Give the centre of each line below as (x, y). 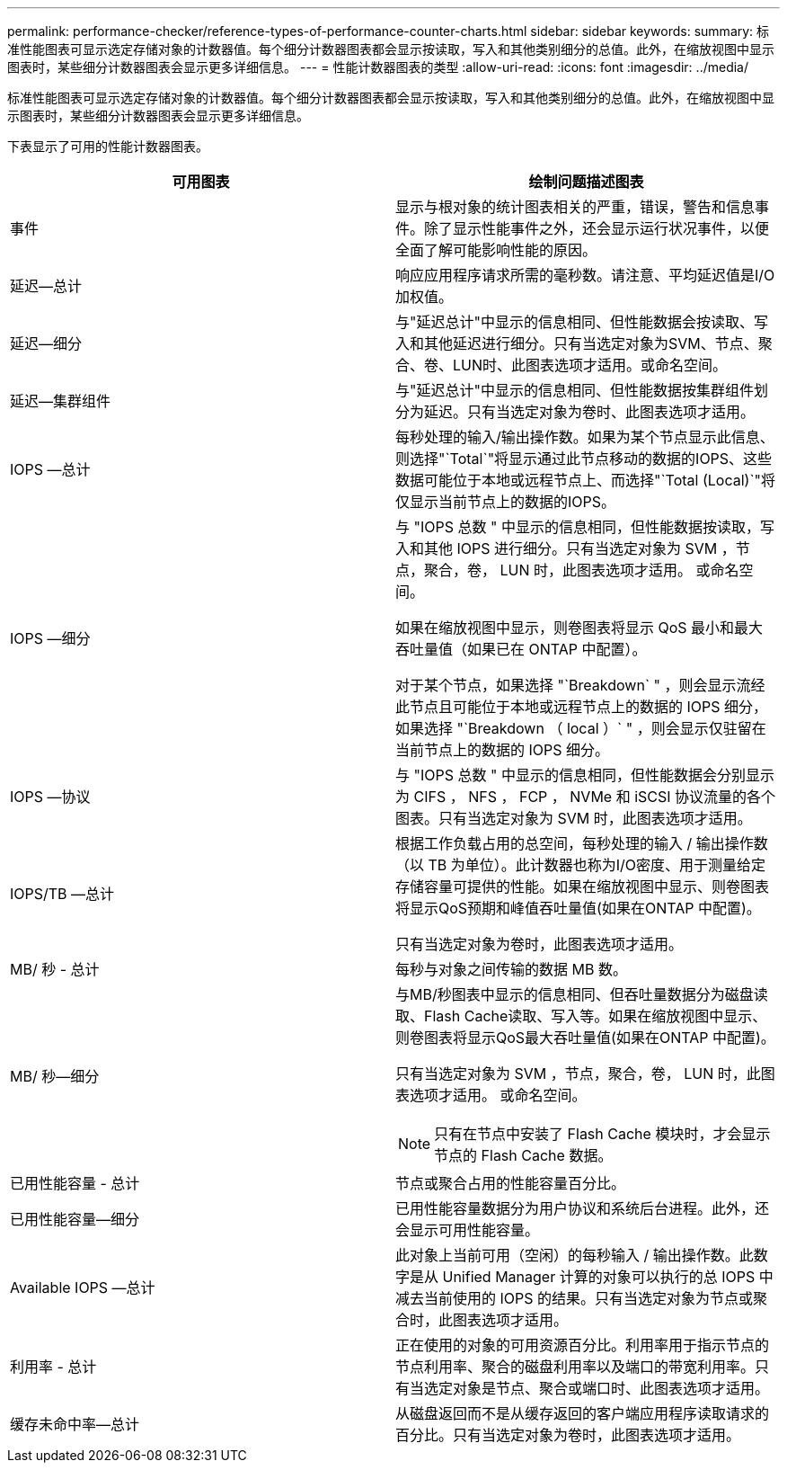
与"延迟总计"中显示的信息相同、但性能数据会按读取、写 (582, 322)
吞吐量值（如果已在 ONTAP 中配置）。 (521, 649)
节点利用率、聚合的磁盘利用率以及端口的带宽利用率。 (575, 1367)
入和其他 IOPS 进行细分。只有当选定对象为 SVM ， (566, 548)
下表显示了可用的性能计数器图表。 (108, 146)
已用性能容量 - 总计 (75, 1183)
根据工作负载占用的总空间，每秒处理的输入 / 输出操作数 (582, 843)
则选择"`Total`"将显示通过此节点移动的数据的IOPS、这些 (584, 459)
